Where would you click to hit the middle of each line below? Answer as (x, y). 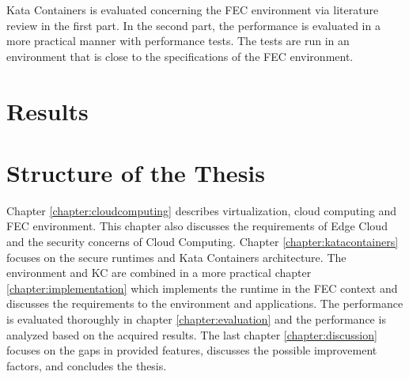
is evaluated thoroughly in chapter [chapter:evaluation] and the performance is (196, 319)
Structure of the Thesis (136, 172)
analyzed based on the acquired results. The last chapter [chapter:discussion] (192, 334)
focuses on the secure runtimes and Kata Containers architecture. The (176, 257)
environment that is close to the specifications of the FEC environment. (180, 56)
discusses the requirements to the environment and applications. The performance (205, 303)
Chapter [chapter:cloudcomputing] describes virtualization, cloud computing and (202, 210)
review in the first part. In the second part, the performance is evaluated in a (193, 25)
